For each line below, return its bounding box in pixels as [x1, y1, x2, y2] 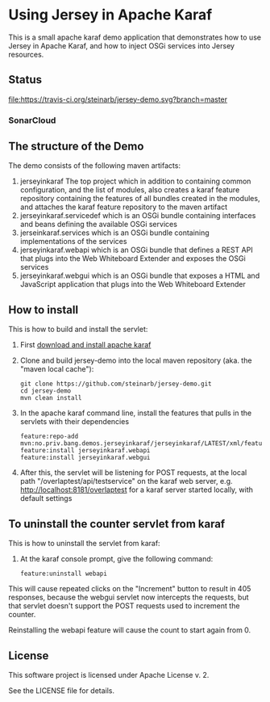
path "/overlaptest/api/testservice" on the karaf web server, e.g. [19, 477, 233, 486]
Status [8, 73, 43, 86]
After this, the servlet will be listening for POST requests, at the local [19, 468, 247, 477]
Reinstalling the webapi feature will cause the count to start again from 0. [8, 625, 251, 635]
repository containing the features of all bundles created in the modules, [19, 194, 260, 204]
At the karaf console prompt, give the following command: [19, 554, 214, 564]
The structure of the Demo [8, 140, 144, 153]
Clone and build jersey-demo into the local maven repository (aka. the [19, 355, 252, 365]
